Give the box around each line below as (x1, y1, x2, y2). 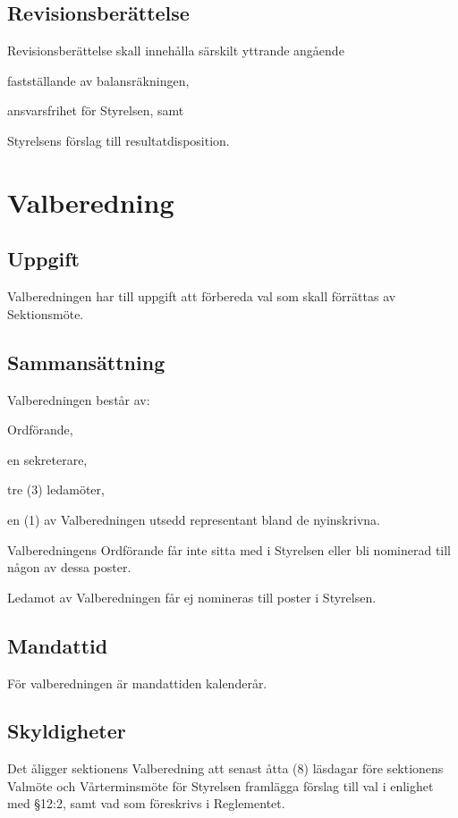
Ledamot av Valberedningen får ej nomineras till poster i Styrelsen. (7, 587, 377, 606)
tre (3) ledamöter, (7, 480, 105, 499)
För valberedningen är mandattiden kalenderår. (7, 673, 267, 692)
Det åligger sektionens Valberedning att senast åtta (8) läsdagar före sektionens (7, 759, 444, 778)
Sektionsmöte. (7, 304, 84, 323)
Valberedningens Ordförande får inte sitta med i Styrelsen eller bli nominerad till (7, 540, 452, 559)
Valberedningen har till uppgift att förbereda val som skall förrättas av (7, 287, 396, 306)
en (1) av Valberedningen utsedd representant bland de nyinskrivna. (7, 510, 380, 528)
